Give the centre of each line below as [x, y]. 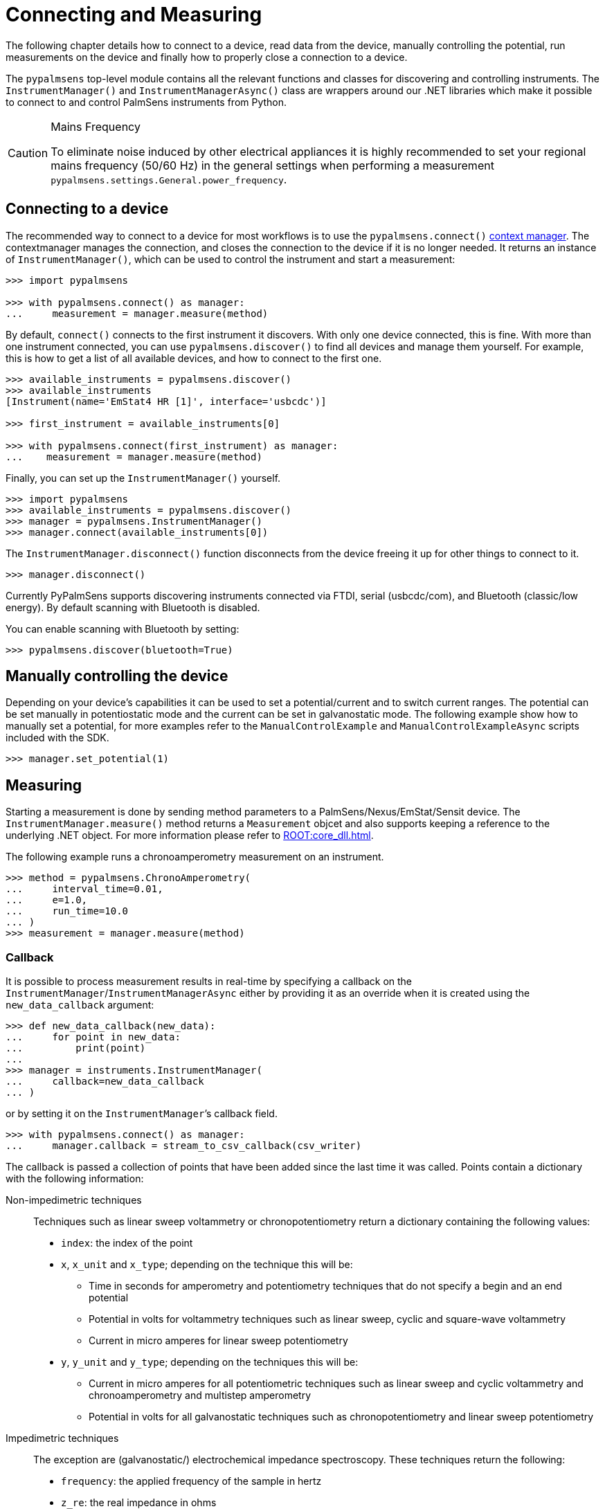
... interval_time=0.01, [84, 889]
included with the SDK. [57, 738]
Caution [28, 153]
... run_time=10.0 [67, 911]
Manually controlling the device [117, 676]
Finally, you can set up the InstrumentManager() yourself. [143, 478]
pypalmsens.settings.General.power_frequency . [169, 179]
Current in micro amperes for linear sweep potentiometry [218, 1341]
